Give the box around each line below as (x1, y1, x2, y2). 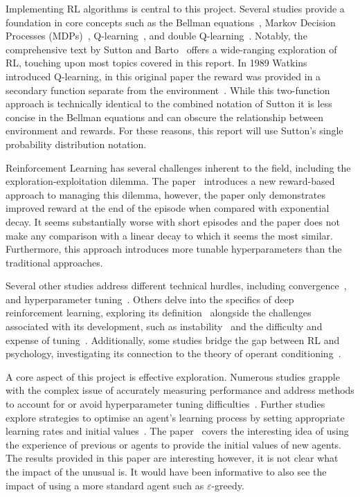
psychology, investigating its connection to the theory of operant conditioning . (6, 346, 341, 361)
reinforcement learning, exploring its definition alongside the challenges (6, 305, 312, 320)
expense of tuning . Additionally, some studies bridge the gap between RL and (6, 332, 340, 347)
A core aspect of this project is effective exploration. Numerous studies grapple (6, 369, 340, 383)
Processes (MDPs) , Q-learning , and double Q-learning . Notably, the (6, 28, 307, 43)
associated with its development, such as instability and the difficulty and (6, 319, 323, 334)
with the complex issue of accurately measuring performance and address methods (6, 383, 354, 397)
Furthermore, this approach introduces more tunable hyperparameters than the (6, 242, 342, 256)
